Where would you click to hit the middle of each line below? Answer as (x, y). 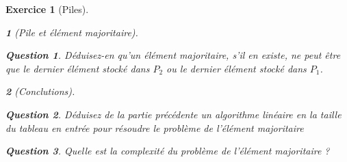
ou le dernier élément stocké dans (236, 68)
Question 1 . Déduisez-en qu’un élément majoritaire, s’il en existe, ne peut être (173, 55)
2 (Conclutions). (40, 91)
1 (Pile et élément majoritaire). (72, 32)
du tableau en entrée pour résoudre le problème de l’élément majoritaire (155, 127)
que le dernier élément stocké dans (78, 68)
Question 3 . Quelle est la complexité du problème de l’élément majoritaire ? (168, 151)
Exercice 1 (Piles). (47, 9)
